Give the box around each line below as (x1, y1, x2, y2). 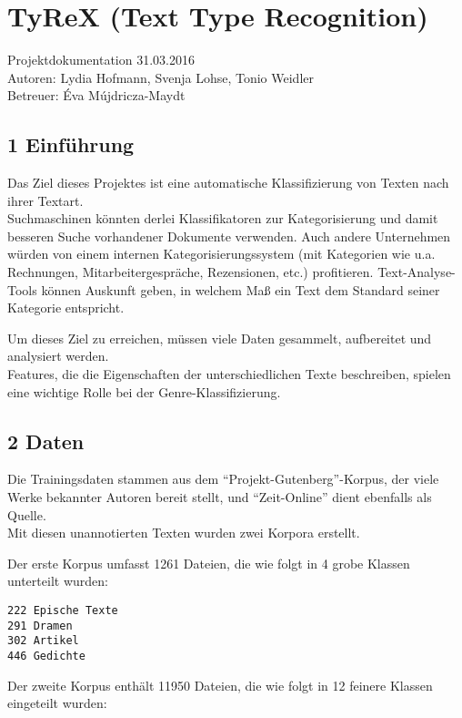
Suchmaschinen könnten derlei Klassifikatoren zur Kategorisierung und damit (7, 209, 438, 228)
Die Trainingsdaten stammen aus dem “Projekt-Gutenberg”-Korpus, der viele (7, 469, 439, 488)
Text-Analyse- (377, 262, 456, 282)
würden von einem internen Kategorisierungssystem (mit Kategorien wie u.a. (7, 244, 436, 263)
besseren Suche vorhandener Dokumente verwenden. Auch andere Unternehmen (7, 226, 451, 245)
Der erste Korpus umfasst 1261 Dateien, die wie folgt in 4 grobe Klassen (7, 553, 410, 572)
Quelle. (7, 505, 46, 524)
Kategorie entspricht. (7, 298, 125, 317)
